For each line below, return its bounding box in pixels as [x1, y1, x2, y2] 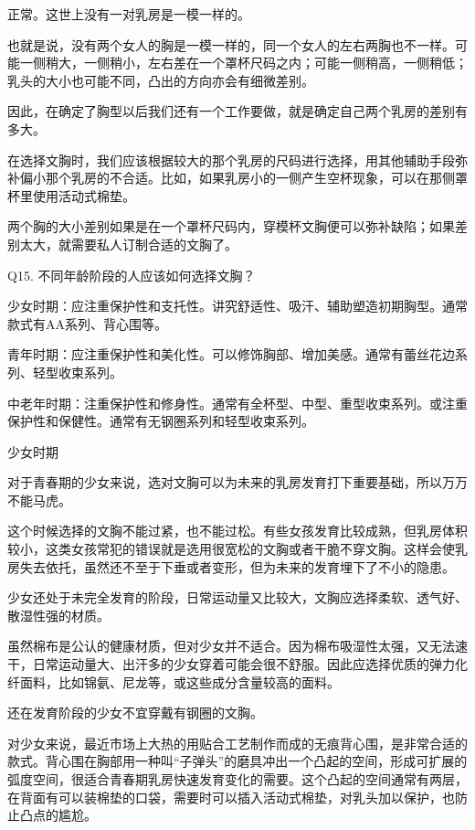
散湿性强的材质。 [7, 605, 110, 624]
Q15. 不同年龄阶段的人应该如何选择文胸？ [7, 265, 256, 284]
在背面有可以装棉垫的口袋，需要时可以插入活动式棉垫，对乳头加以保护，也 [7, 787, 455, 806]
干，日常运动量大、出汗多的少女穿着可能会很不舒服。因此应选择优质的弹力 [7, 654, 455, 674]
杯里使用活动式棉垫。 [7, 186, 135, 205]
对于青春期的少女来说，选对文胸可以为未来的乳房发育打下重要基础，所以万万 [7, 473, 468, 492]
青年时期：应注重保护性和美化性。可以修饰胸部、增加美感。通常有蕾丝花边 [7, 345, 455, 364]
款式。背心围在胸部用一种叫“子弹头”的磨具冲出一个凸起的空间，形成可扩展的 [7, 751, 468, 771]
